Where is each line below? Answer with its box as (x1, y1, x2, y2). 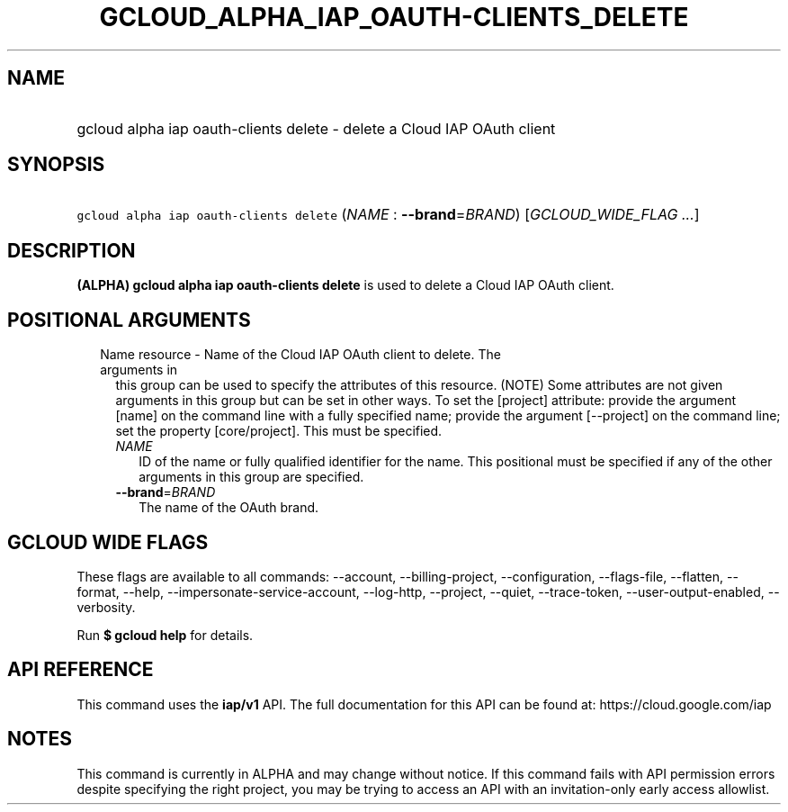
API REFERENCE (7, 658, 154, 681)
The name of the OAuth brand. (139, 500, 319, 516)
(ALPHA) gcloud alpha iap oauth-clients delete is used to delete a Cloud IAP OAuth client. (76, 277, 614, 293)
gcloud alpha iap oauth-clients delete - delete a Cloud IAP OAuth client (76, 119, 556, 138)
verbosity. (76, 599, 136, 615)
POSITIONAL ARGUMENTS (7, 308, 251, 331)
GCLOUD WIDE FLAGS (7, 530, 209, 554)
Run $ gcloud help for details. (76, 627, 254, 643)
